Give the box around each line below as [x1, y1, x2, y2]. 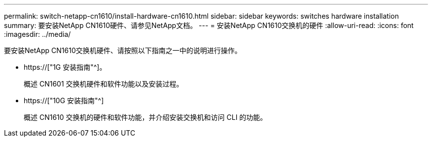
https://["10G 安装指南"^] [24, 96, 104, 105]
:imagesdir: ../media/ [4, 30, 71, 38]
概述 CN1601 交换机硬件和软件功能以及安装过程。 [24, 80, 183, 88]
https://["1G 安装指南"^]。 [24, 63, 107, 71]
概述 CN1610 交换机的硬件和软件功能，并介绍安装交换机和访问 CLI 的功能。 [24, 113, 267, 121]
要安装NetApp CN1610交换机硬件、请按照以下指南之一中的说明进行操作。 [4, 46, 242, 55]
